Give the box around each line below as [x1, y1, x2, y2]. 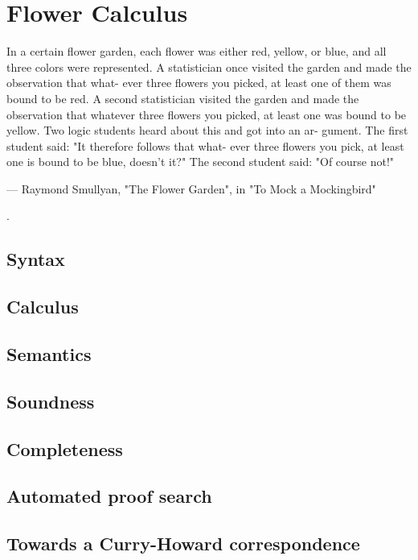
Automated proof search [6, 483, 212, 508]
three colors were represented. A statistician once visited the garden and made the [6, 58, 412, 75]
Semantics [6, 342, 92, 367]
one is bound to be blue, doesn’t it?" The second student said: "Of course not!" [6, 153, 395, 170]
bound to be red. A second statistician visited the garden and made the [6, 89, 359, 106]
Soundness [6, 388, 95, 413]
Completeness [6, 436, 123, 461]
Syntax [6, 247, 65, 272]
